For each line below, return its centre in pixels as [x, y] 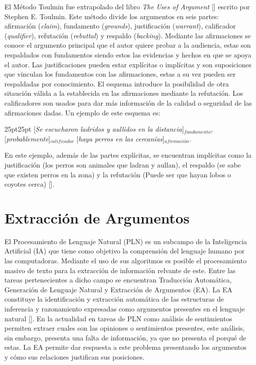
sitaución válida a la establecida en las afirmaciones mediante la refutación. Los [124, 93]
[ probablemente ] [28, 138]
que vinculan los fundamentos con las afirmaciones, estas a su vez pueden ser [120, 74]
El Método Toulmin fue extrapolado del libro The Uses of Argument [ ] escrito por [127, 6]
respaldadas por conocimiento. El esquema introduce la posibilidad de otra [117, 83]
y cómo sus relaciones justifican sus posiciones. [74, 356]
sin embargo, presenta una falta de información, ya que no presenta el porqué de [125, 337]
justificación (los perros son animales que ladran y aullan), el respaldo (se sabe [123, 164]
